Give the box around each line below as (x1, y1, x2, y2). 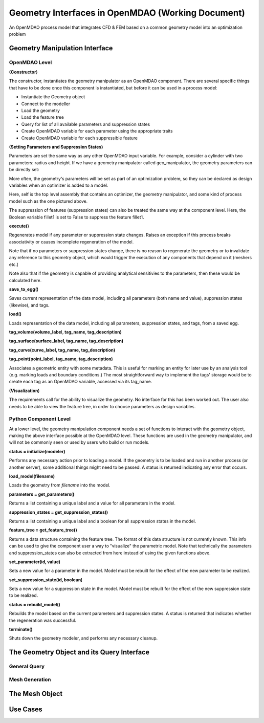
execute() (9, 223, 29, 229)
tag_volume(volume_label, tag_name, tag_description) (9, 329, 122, 335)
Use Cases (9, 705, 43, 714)
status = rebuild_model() (9, 601, 61, 607)
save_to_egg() (9, 286, 39, 292)
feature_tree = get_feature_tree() (9, 527, 78, 533)
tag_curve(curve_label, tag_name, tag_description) (9, 347, 116, 353)
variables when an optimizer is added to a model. (9, 182, 109, 188)
